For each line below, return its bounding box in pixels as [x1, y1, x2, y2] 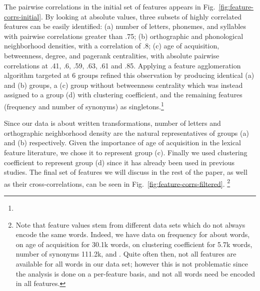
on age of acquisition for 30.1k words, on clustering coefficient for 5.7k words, [15, 239, 252, 249]
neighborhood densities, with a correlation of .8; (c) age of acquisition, [4, 40, 219, 51]
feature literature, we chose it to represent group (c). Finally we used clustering [4, 147, 247, 157]
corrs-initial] [4, 11, 41, 21]
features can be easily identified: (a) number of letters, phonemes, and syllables [4, 21, 246, 31]
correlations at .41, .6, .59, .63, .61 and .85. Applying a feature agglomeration [4, 60, 241, 70]
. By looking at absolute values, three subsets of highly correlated [41, 11, 241, 21]
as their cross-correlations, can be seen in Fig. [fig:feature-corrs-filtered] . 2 [4, 177, 230, 189]
